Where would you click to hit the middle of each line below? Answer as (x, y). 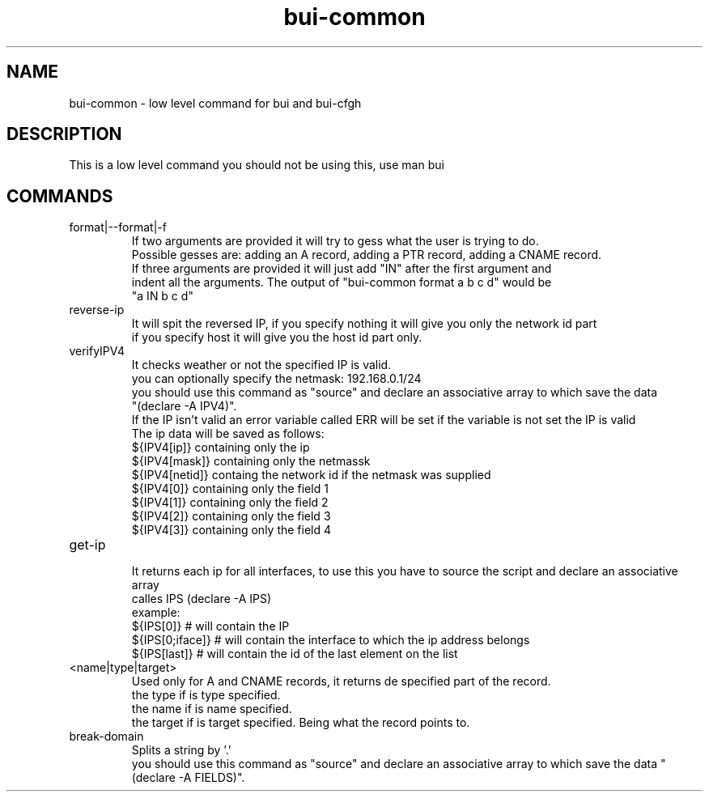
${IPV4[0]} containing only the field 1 (230, 489)
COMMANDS (60, 196)
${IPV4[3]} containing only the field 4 (231, 530)
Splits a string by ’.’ (181, 750)
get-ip (87, 545)
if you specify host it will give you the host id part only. (277, 337)
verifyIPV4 (97, 351)
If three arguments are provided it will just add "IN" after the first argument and (342, 269)
